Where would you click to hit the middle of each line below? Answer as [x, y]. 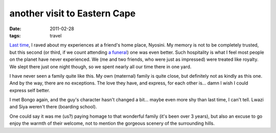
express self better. [30, 90]
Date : [15, 29]
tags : [15, 35]
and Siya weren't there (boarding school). [53, 107]
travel [56, 35]
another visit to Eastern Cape [73, 13]
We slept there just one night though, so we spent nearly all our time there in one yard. [100, 66]
